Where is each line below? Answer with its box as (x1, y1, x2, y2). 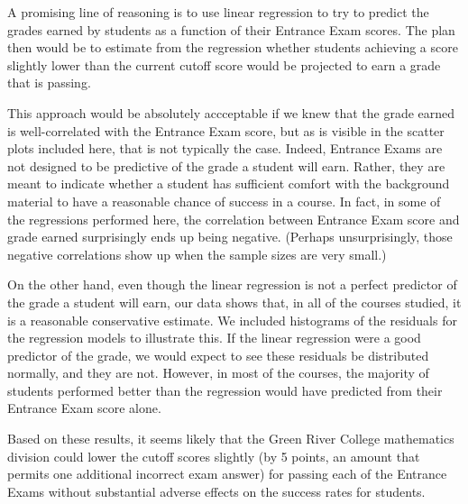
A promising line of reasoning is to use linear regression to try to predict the (7, 3, 429, 21)
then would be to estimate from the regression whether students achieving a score (7, 38, 458, 57)
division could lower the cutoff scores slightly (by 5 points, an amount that (7, 446, 420, 465)
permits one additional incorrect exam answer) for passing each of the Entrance (7, 464, 447, 483)
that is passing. (7, 73, 91, 92)
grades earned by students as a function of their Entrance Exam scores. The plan (7, 20, 455, 39)
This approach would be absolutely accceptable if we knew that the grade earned (7, 103, 455, 122)
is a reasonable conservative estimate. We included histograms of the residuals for (7, 310, 457, 329)
